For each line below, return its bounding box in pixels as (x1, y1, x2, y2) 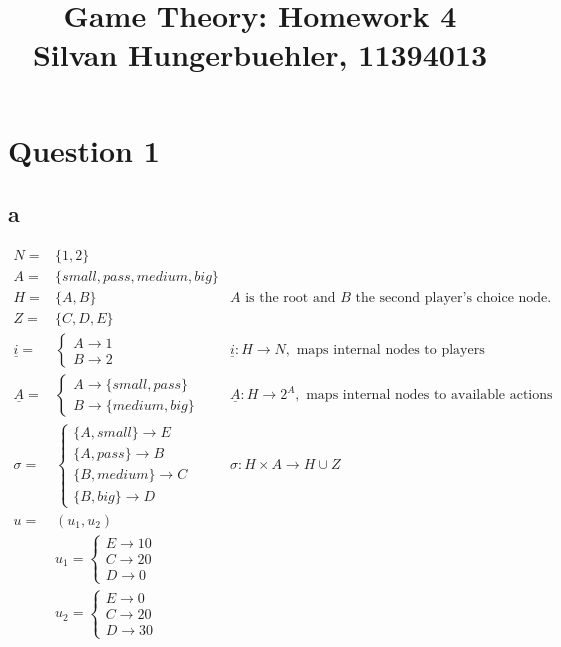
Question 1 (8, 129, 160, 170)
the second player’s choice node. (355, 291, 552, 306)
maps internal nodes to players (296, 343, 485, 358)
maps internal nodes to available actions (306, 388, 553, 403)
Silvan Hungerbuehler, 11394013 (32, 34, 488, 75)
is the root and (245, 291, 336, 306)
